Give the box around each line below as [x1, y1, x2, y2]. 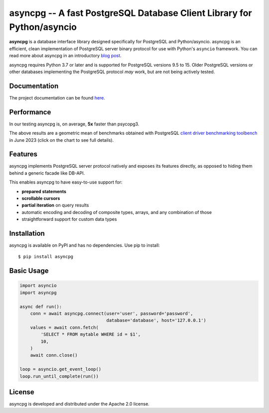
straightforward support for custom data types [21, 216, 117, 222]
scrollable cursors [21, 195, 60, 201]
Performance [9, 107, 51, 116]
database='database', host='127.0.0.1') [106, 317, 207, 323]
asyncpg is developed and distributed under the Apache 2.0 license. [9, 401, 149, 407]
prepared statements [21, 188, 67, 194]
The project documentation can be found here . [9, 95, 106, 101]
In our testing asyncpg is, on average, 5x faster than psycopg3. [9, 121, 139, 127]
